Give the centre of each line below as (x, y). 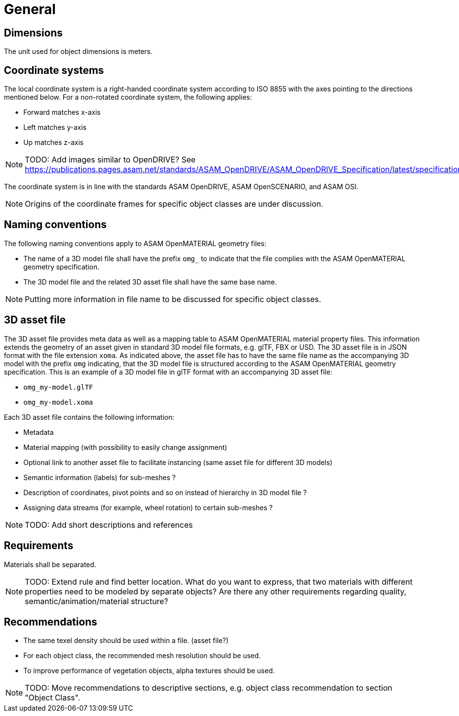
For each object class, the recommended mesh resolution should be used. (142, 656)
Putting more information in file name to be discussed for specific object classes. (173, 299)
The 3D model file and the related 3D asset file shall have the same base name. (150, 282)
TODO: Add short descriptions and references (109, 525)
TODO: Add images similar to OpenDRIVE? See (110, 160)
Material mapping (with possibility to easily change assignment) (125, 447)
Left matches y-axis (55, 127)
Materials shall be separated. (50, 564)
